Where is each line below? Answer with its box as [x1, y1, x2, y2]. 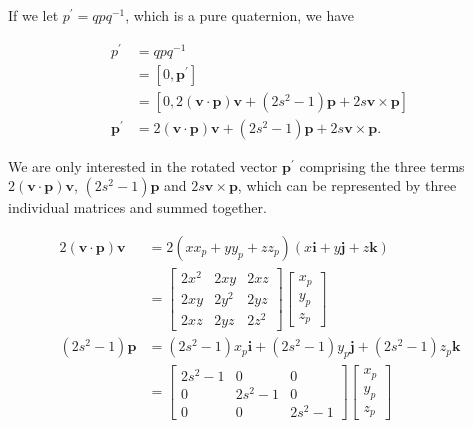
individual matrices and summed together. [8, 197, 267, 218]
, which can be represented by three [237, 175, 457, 196]
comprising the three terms [299, 155, 465, 176]
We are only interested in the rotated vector [8, 155, 278, 176]
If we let [8, 5, 59, 25]
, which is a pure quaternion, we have [125, 5, 355, 25]
